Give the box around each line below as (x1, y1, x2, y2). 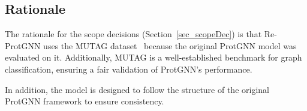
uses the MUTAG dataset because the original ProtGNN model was (43, 39, 297, 52)
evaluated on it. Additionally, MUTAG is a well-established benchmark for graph (5, 51, 302, 64)
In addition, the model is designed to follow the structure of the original (5, 83, 269, 95)
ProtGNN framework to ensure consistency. (5, 95, 164, 107)
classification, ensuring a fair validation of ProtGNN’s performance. (5, 62, 252, 75)
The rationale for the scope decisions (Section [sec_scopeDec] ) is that (5, 28, 262, 40)
